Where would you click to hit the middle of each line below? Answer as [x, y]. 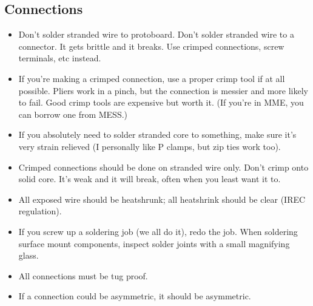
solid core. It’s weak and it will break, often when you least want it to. [150, 179]
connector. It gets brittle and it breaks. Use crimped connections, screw [151, 46]
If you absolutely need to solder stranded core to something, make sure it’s [157, 134]
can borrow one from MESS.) [73, 114]
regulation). [40, 211]
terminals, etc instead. [60, 58]
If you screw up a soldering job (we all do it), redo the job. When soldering [158, 231]
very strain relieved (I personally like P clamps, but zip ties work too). [150, 146]
